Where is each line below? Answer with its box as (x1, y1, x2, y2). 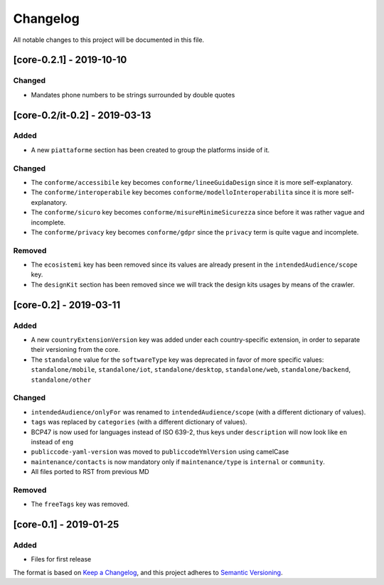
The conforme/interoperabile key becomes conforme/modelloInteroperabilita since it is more (31, 188, 339, 197)
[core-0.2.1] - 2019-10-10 (13, 54, 127, 66)
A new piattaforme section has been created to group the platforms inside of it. (31, 146, 270, 154)
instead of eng (31, 437, 74, 446)
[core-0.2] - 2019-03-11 (13, 299, 121, 311)
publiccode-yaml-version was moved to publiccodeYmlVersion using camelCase (31, 448, 289, 456)
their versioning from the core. (31, 345, 120, 354)
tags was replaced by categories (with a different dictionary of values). (31, 418, 247, 426)
